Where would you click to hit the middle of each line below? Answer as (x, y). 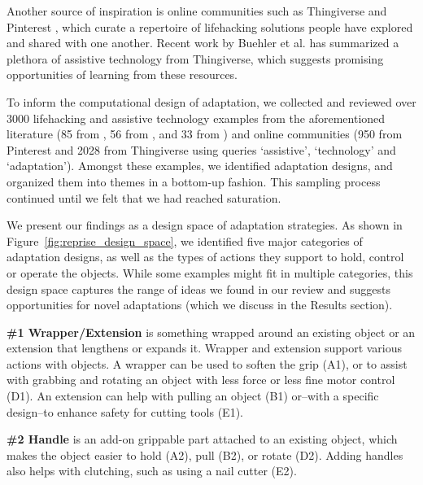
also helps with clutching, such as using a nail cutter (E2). (152, 471)
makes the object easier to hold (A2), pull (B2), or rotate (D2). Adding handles (205, 454)
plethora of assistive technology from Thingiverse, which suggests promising (195, 58)
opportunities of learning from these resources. (122, 74)
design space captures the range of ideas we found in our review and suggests (198, 288)
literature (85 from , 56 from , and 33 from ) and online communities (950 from (205, 134)
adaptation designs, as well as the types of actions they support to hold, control (205, 257)
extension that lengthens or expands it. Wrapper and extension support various (205, 348)
